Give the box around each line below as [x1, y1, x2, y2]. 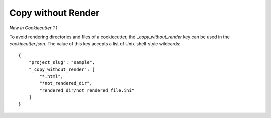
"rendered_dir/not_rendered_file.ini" [39, 87, 135, 93]
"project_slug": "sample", [28, 60, 95, 65]
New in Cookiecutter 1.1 [9, 25, 58, 31]
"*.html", [39, 73, 64, 79]
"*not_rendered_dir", [39, 80, 93, 86]
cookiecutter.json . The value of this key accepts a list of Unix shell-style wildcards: [9, 41, 181, 47]
